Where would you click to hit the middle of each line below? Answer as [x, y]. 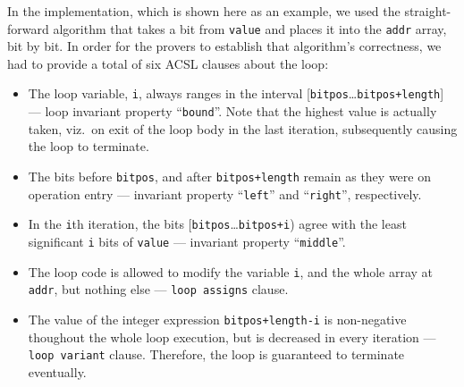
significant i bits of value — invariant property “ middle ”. [187, 241]
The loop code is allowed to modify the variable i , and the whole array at [231, 271]
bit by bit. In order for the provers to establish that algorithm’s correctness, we [224, 46]
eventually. [57, 371]
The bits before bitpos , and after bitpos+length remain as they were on [229, 176]
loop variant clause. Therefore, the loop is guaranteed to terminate [216, 354]
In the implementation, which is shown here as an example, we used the [204, 11]
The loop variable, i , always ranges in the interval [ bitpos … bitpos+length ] [236, 93]
